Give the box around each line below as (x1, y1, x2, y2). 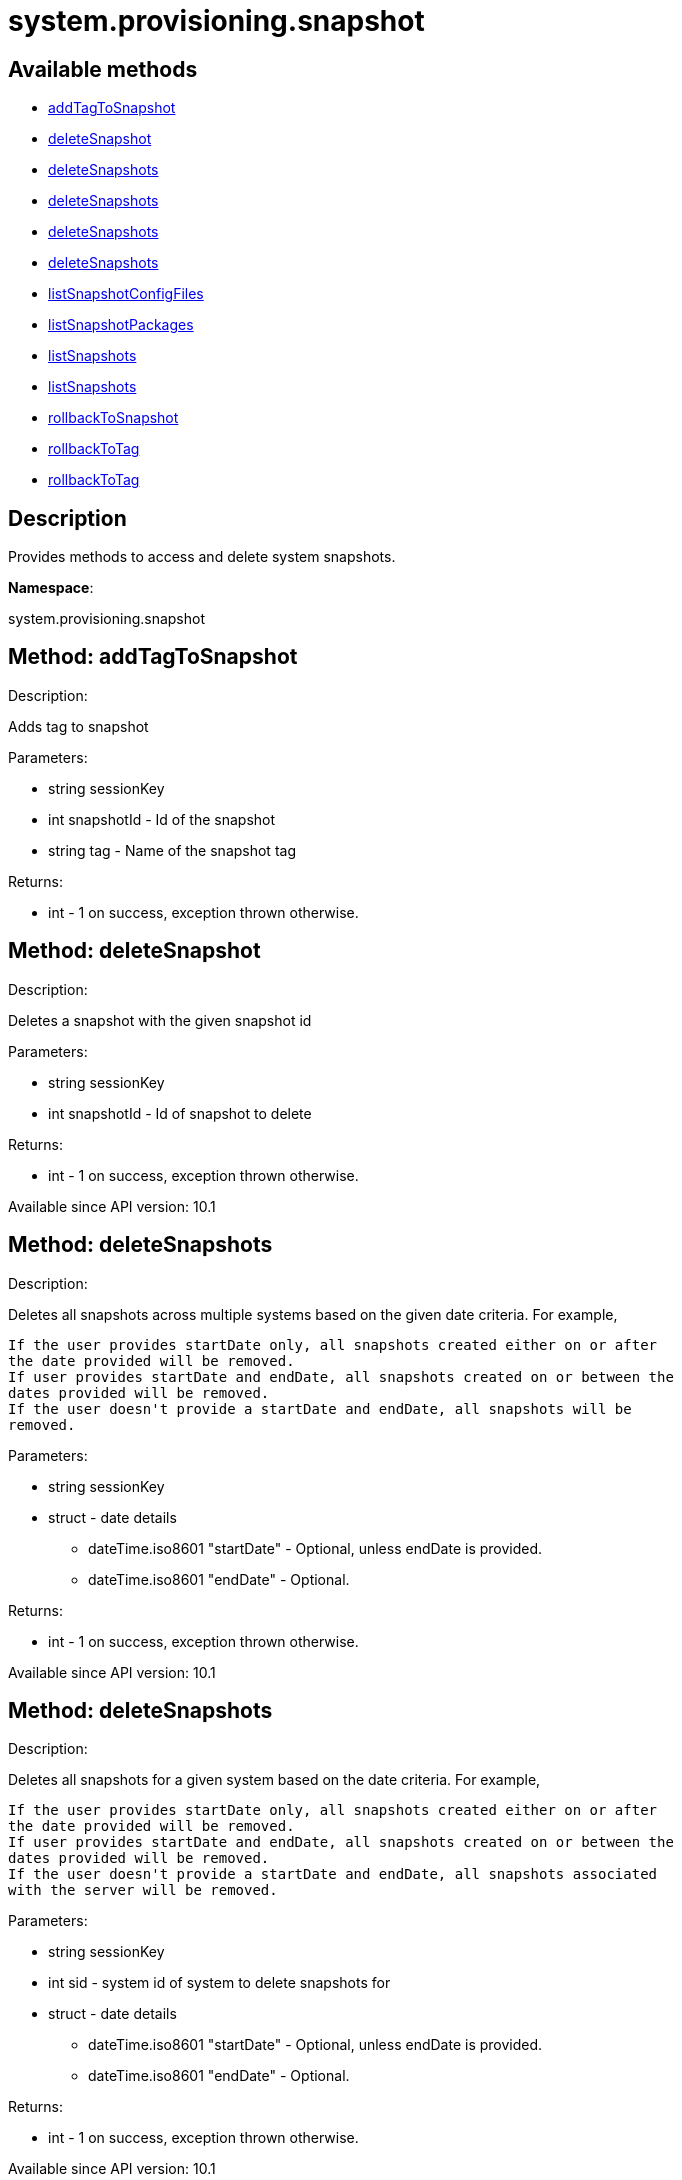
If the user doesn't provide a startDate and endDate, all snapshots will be (8, 1400, 632, 1417)
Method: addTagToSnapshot (8, 644, 298, 670)
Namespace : (8, 579, 94, 597)
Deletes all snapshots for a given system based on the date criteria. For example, (8, 1771, 541, 1789)
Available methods (8, 56, 198, 82)
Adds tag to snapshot (8, 717, 149, 735)
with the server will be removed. (8, 1882, 278, 1899)
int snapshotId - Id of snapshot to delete (48, 1104, 312, 1122)
